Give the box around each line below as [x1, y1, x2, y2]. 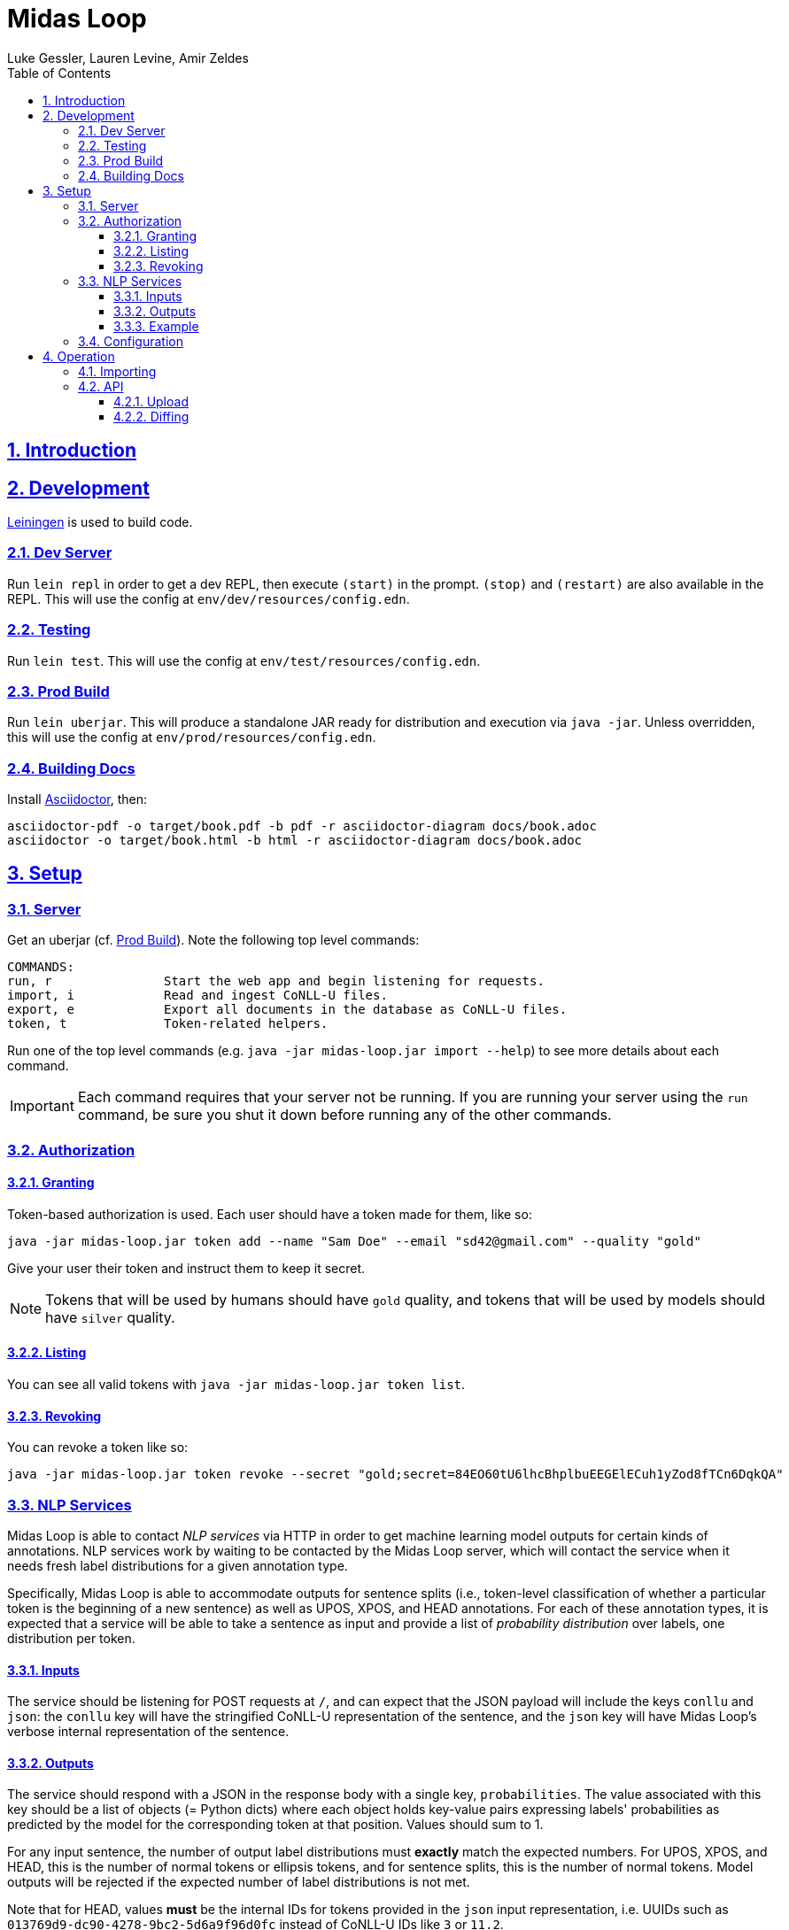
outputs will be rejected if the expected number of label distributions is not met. [7, 1874, 470, 1890]
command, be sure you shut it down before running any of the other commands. [77, 1106, 612, 1124]
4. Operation [43, 348, 115, 364]
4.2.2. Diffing [113, 408, 190, 424]
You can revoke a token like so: [7, 1440, 189, 1455]
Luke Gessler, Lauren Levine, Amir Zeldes [7, 50, 249, 66]
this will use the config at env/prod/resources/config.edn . [7, 730, 376, 745]
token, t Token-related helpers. [7, 1016, 329, 1031]
